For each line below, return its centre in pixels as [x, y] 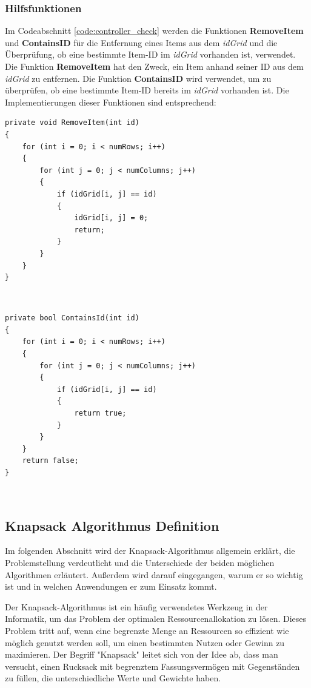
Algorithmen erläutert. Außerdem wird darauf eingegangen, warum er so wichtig [154, 574]
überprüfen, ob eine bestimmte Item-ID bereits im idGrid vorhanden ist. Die [147, 90]
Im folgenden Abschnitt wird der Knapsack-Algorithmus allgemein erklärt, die [150, 551]
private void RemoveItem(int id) [72, 123]
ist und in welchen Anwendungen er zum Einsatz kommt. [111, 586]
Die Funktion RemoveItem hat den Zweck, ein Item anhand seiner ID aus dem [154, 66]
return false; [50, 461]
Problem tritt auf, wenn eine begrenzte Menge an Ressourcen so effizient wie [147, 630]
